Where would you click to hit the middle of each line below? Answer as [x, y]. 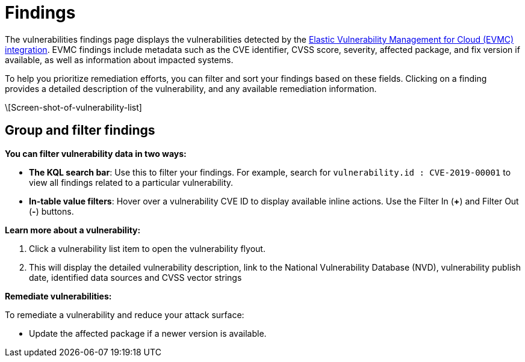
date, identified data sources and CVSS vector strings [135, 277]
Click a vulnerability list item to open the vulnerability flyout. [147, 248]
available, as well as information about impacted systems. [119, 60]
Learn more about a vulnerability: [73, 230]
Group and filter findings [80, 130]
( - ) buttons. [51, 211]
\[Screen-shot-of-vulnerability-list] [73, 107]
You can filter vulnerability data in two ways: [96, 153]
